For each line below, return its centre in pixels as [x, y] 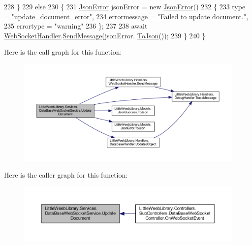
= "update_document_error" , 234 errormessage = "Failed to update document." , [126, 16]
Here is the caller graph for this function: [66, 174]
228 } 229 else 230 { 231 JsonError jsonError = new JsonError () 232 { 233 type [125, 6]
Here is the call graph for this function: [63, 52]
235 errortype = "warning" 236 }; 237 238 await [76, 26]
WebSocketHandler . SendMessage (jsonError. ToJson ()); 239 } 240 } [105, 35]
